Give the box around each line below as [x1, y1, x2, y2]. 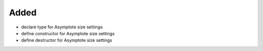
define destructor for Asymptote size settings [21, 38, 113, 43]
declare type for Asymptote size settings [21, 24, 103, 30]
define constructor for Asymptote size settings [21, 30, 115, 36]
